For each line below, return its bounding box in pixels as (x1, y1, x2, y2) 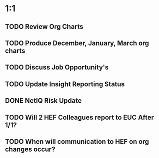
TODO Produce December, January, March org (5, 39, 149, 47)
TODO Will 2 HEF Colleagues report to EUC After (5, 113, 154, 121)
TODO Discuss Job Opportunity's (5, 63, 109, 71)
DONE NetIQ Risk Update (5, 96, 82, 105)
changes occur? (5, 145, 56, 153)
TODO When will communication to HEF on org (5, 137, 149, 146)
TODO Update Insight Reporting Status (5, 80, 125, 88)
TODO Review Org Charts (5, 23, 84, 31)
